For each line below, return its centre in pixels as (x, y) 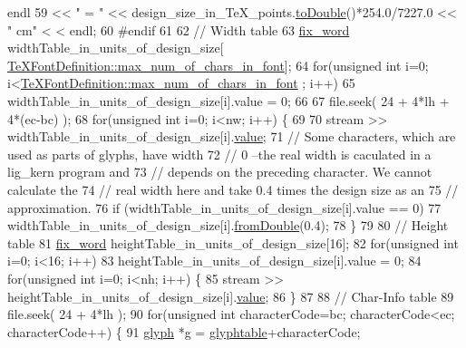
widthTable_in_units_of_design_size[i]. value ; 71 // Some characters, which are (232, 136)
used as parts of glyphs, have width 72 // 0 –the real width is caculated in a (219, 154)
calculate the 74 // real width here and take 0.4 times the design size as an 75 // (233, 189)
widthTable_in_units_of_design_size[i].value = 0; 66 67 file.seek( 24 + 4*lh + (228, 100)
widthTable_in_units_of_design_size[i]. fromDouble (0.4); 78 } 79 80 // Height (228, 225)
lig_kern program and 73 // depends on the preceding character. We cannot (220, 172)
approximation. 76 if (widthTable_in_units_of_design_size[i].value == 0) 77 (224, 207)
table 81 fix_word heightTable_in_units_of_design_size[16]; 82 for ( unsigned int (233, 242)
